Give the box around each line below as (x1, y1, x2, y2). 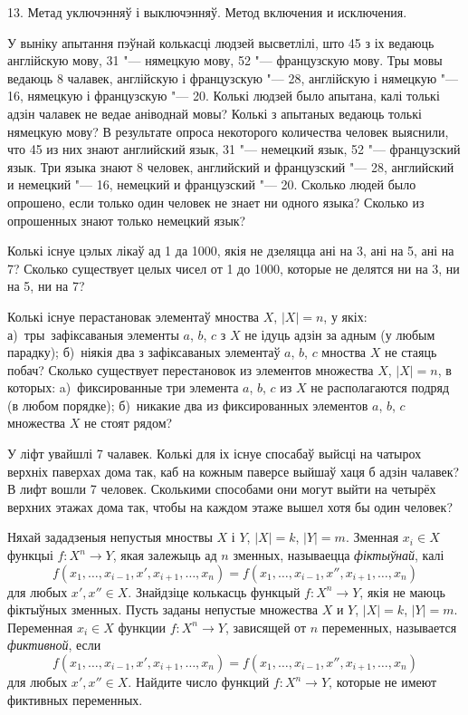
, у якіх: (323, 306, 368, 325)
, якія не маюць (359, 582, 445, 601)
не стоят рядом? (83, 413, 173, 432)
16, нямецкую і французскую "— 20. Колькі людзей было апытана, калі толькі (7, 86, 440, 105)
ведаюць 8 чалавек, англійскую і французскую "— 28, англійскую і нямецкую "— (7, 68, 459, 87)
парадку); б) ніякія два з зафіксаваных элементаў (7, 343, 281, 362)
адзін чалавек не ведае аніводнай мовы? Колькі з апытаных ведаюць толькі (7, 103, 422, 122)
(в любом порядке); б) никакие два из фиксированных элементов (7, 395, 368, 414)
